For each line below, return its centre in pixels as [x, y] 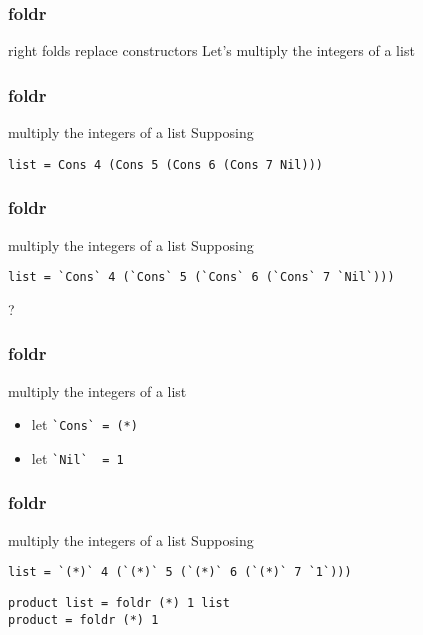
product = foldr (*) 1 [83, 619]
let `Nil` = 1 [77, 457]
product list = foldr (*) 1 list [119, 602]
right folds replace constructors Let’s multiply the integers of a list [211, 50]
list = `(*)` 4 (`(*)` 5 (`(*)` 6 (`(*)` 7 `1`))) [180, 572]
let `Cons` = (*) [84, 424]
